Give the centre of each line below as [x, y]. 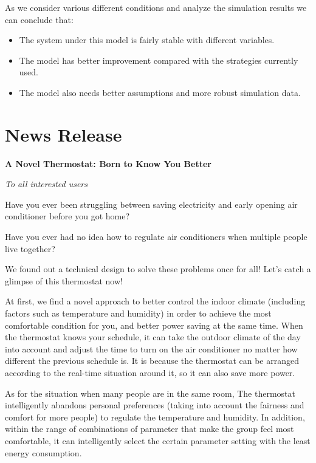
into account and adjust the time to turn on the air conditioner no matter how [151, 348]
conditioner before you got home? [67, 216]
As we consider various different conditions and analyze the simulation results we [156, 7]
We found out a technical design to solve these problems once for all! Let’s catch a [158, 269]
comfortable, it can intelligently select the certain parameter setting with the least [158, 440]
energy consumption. [43, 452]
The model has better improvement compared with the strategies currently [159, 60]
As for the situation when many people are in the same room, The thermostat [150, 393]
